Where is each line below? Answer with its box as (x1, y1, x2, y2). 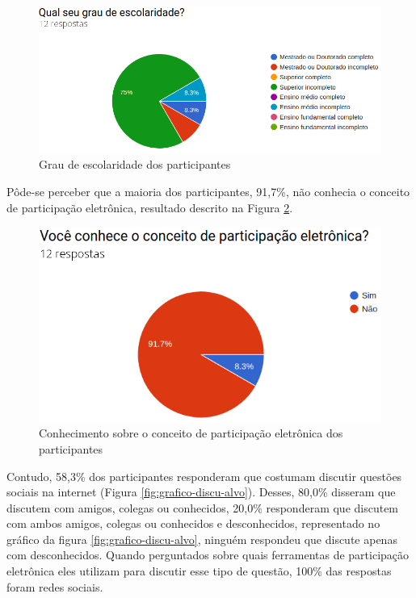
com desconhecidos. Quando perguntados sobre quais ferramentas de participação (6, 546, 410, 563)
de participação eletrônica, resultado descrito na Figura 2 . (6, 199, 293, 215)
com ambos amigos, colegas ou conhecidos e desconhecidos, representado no (6, 515, 380, 532)
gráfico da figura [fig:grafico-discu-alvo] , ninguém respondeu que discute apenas (6, 530, 397, 547)
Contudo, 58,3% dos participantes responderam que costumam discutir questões (6, 467, 402, 484)
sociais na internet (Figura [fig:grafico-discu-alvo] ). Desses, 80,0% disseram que (6, 483, 396, 500)
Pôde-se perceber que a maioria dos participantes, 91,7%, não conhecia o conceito (6, 182, 410, 199)
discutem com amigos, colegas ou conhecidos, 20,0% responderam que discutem (6, 499, 399, 516)
